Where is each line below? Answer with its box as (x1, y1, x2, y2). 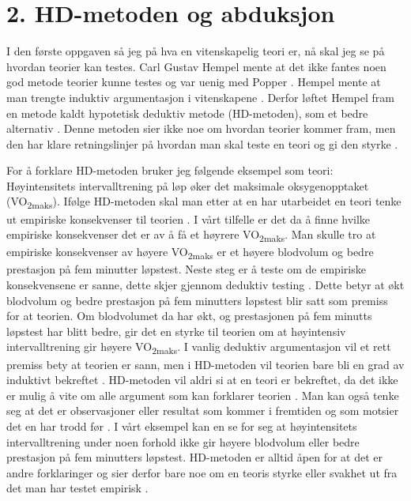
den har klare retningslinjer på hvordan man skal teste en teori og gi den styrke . (6, 135, 398, 152)
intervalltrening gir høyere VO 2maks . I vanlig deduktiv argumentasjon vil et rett (6, 338, 391, 357)
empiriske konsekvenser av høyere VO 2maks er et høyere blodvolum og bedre (6, 243, 374, 262)
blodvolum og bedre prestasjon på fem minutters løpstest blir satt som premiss (6, 292, 388, 308)
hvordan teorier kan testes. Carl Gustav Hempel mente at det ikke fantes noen (6, 58, 386, 74)
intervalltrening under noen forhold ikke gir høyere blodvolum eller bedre (6, 433, 360, 450)
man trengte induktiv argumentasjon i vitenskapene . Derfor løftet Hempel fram (6, 89, 394, 105)
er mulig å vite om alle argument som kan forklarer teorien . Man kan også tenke (6, 386, 399, 403)
